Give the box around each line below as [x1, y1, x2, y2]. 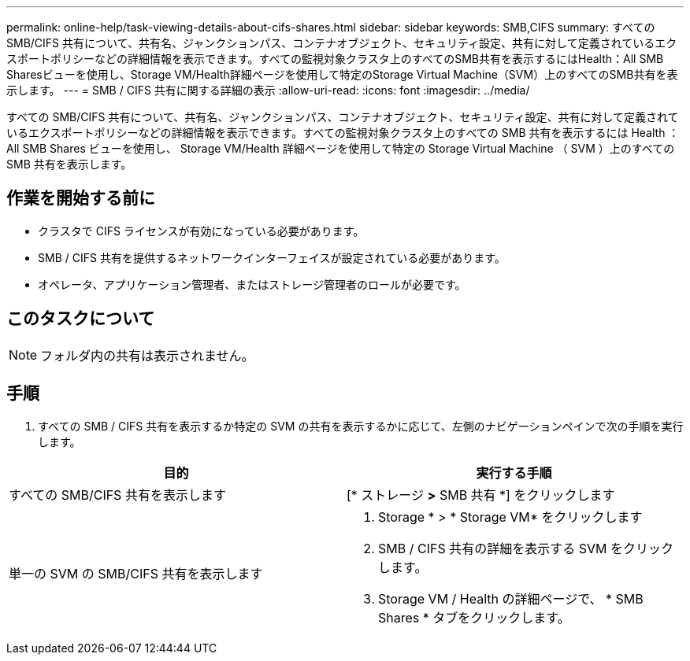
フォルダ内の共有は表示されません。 [40, 347, 254, 364]
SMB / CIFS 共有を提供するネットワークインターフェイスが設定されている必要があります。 [38, 250, 506, 264]
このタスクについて [6, 308, 155, 329]
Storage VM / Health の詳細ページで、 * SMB [378, 590, 644, 607]
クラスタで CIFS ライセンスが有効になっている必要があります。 [38, 223, 365, 238]
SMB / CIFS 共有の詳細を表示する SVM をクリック [378, 540, 673, 556]
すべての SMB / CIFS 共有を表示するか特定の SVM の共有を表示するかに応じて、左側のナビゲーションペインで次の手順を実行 [38, 419, 684, 433]
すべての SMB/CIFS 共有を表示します [9, 486, 226, 503]
